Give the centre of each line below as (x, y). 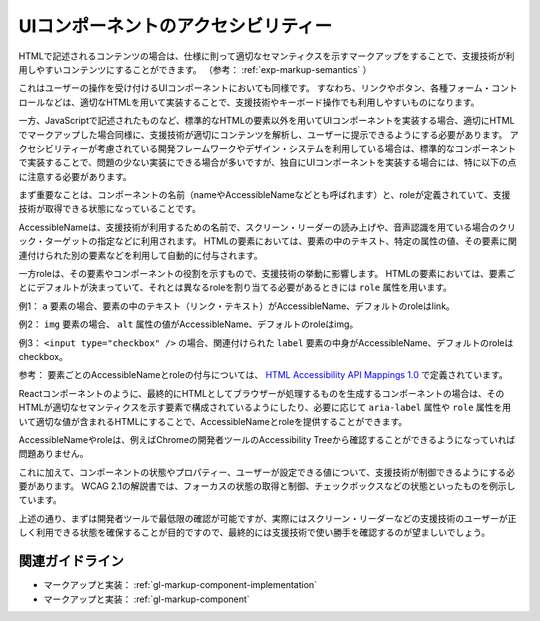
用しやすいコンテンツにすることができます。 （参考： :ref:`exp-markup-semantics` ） (195, 69)
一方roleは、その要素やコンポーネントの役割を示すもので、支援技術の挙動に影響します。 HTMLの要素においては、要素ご (267, 274)
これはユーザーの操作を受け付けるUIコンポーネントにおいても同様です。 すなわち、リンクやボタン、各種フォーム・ (255, 88)
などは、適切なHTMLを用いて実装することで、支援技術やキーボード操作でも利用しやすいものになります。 (262, 102)
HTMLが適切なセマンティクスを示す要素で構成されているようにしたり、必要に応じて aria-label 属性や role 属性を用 (265, 407)
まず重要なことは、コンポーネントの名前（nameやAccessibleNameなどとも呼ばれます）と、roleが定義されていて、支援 (264, 195)
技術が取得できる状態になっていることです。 (110, 209)
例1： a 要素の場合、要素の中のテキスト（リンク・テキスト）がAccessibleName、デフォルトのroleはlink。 (236, 306)
